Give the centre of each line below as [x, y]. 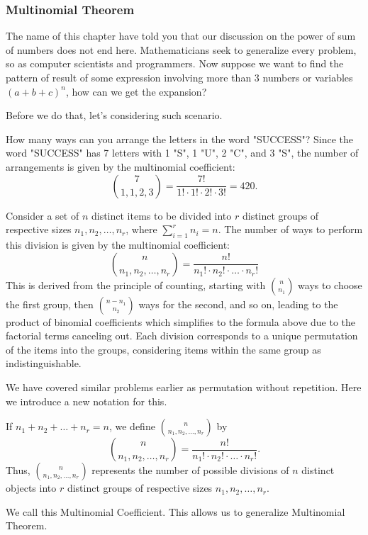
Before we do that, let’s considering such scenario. [114, 115]
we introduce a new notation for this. [87, 401]
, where [141, 229]
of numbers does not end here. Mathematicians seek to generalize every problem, [181, 49]
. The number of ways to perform [290, 229]
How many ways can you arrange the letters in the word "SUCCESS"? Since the [180, 139]
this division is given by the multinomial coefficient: [118, 244]
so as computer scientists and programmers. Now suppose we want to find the [175, 63]
